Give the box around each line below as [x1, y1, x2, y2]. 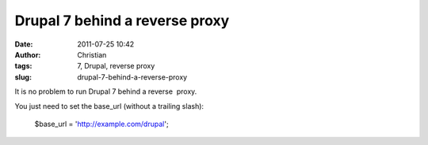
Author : [14, 50, 41, 59]
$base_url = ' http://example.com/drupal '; [34, 119, 170, 128]
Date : [14, 39, 33, 49]
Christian [77, 50, 107, 59]
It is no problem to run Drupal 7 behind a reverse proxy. [14, 87, 197, 96]
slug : [14, 72, 32, 82]
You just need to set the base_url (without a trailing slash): [14, 101, 204, 110]
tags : [14, 61, 32, 71]
